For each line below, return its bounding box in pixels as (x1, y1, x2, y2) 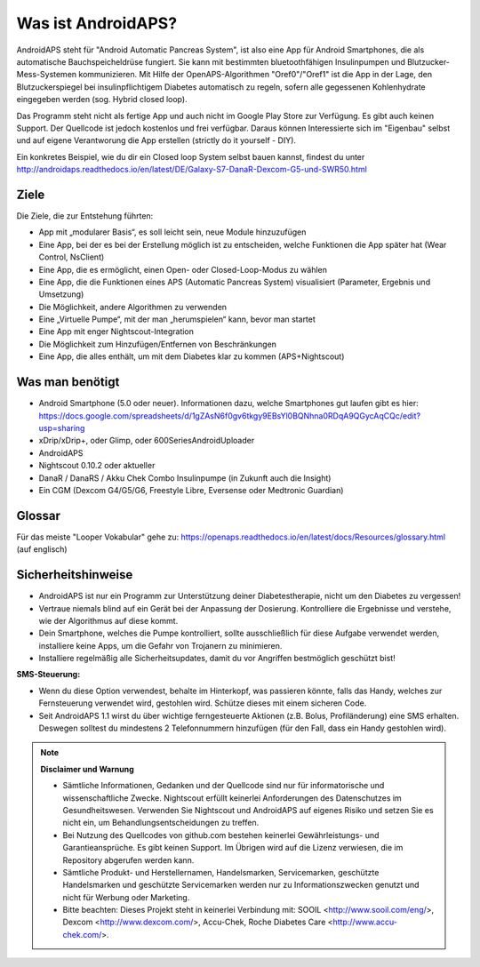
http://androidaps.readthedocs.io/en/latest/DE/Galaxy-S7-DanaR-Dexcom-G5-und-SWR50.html (16, 164, 368, 175)
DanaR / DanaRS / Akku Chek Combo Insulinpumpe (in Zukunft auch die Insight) (38, 472, 332, 483)
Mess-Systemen (16, 69, 77, 80)
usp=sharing (38, 422, 85, 433)
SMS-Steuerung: (16, 669, 81, 680)
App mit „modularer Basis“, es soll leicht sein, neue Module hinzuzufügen (38, 227, 307, 237)
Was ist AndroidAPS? (16, 13, 178, 33)
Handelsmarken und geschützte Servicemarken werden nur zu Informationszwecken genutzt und (62, 880, 420, 891)
